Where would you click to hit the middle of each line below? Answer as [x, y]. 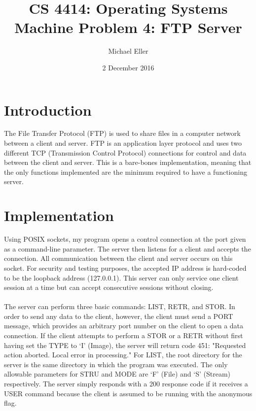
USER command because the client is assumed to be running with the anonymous [128, 393]
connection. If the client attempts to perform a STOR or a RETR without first [124, 335]
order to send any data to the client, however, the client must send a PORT [119, 316]
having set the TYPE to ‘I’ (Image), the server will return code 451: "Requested [125, 345]
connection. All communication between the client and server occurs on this [118, 258]
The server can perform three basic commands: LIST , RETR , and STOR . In [120, 306]
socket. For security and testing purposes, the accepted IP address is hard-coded [125, 268]
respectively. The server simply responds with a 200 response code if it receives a [126, 384]
